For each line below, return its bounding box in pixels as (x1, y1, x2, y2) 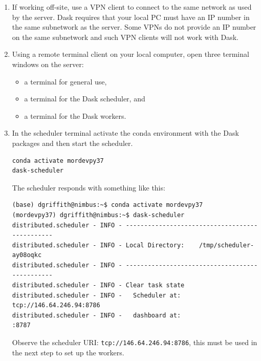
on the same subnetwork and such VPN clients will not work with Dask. (12, 31, 239, 42)
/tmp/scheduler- (199, 241, 254, 249)
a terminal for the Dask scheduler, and (24, 93, 145, 104)
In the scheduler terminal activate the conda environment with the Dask (12, 128, 239, 138)
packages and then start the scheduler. (12, 137, 133, 148)
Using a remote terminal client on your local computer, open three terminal (12, 49, 249, 59)
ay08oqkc (12, 251, 42, 259)
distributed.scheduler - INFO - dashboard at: (12, 311, 181, 319)
